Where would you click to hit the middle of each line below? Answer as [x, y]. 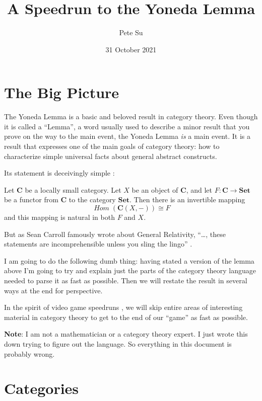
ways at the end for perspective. [53, 290]
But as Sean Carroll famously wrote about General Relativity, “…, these [115, 234]
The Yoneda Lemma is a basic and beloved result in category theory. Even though [131, 116]
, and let [199, 189]
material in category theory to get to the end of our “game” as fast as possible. [126, 317]
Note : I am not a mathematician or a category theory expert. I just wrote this [126, 334]
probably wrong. [29, 353]
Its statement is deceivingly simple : [59, 173]
